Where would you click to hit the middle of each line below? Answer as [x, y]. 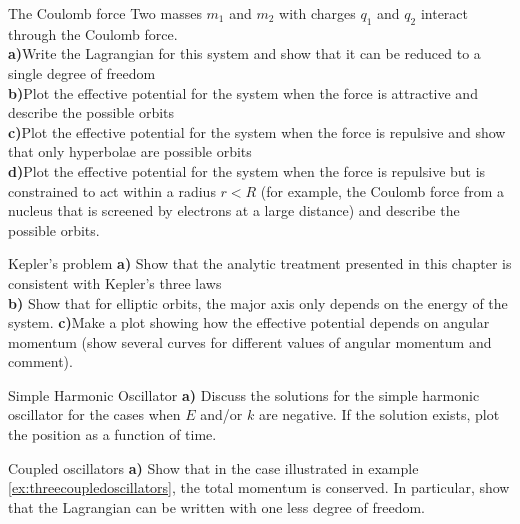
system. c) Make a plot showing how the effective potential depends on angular [249, 322]
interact [444, 13]
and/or [221, 414]
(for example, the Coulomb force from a [382, 190]
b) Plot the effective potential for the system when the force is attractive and [243, 92]
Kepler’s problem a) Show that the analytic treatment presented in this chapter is [260, 263]
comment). [40, 361]
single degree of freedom [82, 72]
